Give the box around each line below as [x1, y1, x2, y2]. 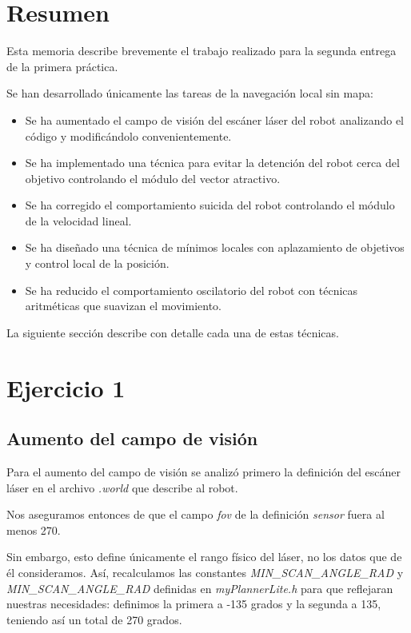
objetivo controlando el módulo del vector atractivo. [25, 169, 281, 186]
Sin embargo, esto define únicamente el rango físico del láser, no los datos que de [6, 548, 402, 565]
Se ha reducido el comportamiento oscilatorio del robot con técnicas [25, 281, 358, 298]
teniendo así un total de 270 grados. [6, 611, 182, 627]
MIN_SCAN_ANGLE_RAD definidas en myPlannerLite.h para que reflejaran [6, 579, 393, 596]
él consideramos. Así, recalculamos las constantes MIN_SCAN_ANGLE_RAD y [6, 563, 404, 580]
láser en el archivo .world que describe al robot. [6, 479, 238, 496]
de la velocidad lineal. [25, 212, 132, 229]
